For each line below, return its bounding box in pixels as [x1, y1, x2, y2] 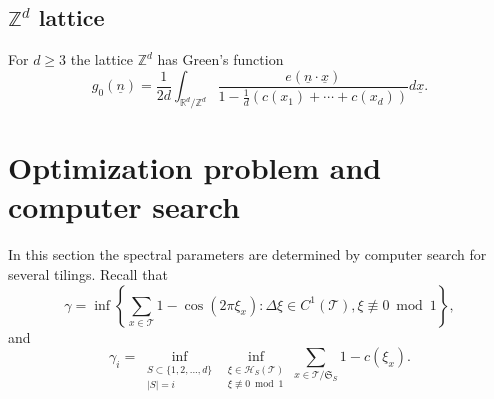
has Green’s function [157, 49, 284, 70]
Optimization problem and [8, 147, 382, 188]
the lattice [70, 49, 133, 70]
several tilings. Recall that [8, 263, 168, 284]
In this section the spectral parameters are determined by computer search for [8, 244, 487, 265]
